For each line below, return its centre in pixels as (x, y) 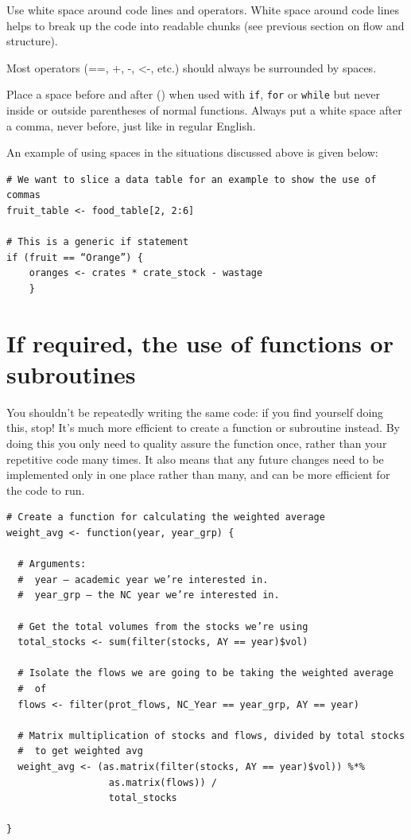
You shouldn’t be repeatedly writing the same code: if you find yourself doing (195, 412)
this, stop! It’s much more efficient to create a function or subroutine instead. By (203, 428)
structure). (32, 41)
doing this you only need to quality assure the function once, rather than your (197, 443)
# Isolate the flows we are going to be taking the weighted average (205, 673)
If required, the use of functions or (200, 342)
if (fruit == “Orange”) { (75, 257)
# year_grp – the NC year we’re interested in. (149, 595)
